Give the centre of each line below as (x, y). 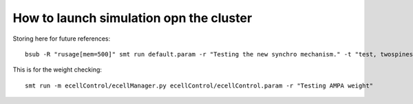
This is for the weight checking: (57, 70)
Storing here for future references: (62, 39)
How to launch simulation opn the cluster (133, 18)
